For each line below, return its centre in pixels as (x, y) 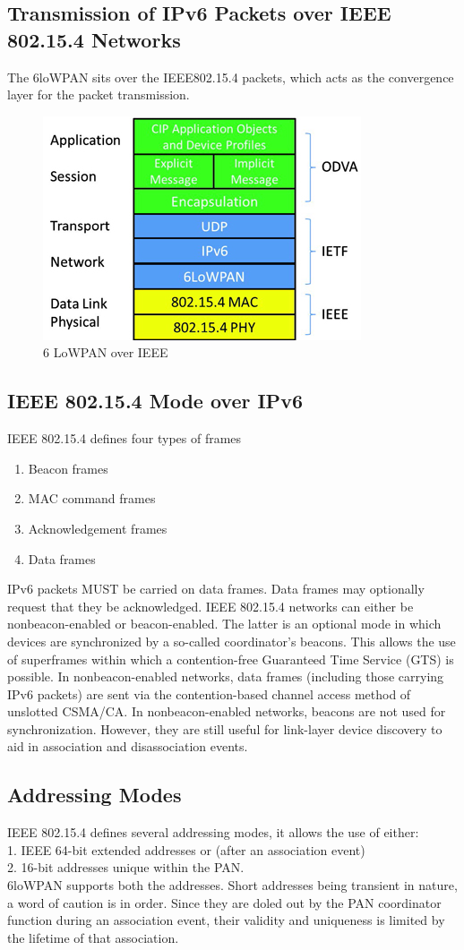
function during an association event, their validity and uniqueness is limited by (226, 920)
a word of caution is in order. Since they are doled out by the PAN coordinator (224, 902)
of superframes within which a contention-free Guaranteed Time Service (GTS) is (231, 659)
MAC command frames (92, 498)
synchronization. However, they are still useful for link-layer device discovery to (225, 728)
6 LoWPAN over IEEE (106, 352)
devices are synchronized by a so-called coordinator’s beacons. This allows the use (232, 641)
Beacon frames (68, 468)
